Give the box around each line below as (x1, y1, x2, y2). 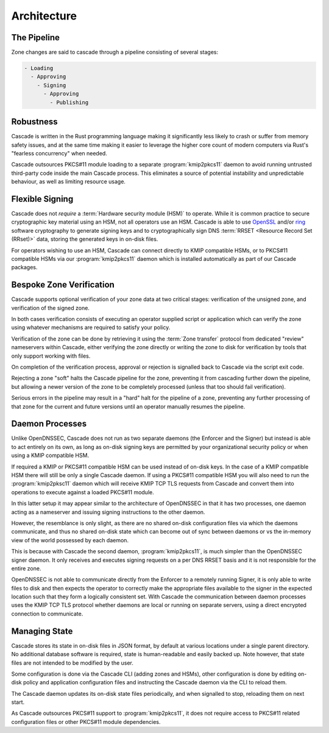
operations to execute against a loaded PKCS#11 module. (11, 488, 155, 496)
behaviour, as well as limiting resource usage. (11, 178, 126, 185)
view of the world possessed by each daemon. (11, 536, 129, 544)
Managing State (11, 626, 73, 636)
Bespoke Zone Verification (11, 280, 115, 290)
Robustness (11, 116, 58, 127)
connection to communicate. (11, 610, 83, 617)
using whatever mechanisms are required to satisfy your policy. (11, 324, 171, 331)
